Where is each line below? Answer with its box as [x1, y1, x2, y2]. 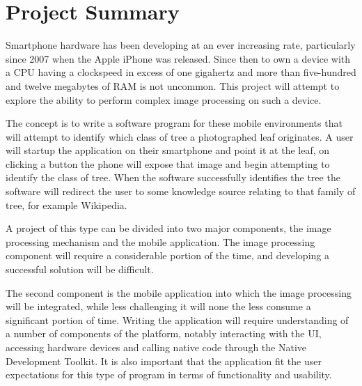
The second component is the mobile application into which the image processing [6, 285, 352, 300]
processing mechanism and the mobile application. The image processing [6, 234, 315, 249]
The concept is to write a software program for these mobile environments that [6, 116, 343, 130]
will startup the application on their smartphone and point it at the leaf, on [6, 143, 330, 157]
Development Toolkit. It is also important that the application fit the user [6, 353, 322, 368]
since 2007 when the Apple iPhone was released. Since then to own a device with [6, 51, 351, 65]
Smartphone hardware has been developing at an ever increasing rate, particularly [6, 38, 356, 52]
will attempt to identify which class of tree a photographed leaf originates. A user [6, 129, 354, 144]
